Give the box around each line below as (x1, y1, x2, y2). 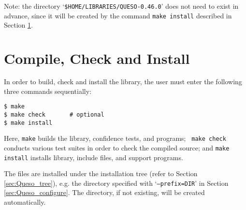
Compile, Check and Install (4, 48, 190, 68)
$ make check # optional (4, 111, 104, 118)
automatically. (4, 197, 46, 207)
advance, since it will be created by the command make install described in (4, 10, 232, 20)
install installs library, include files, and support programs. (4, 152, 183, 162)
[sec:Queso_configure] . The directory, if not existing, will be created (4, 187, 205, 197)
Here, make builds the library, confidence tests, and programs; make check (4, 133, 226, 143)
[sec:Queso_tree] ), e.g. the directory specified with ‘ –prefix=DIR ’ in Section (4, 178, 229, 188)
